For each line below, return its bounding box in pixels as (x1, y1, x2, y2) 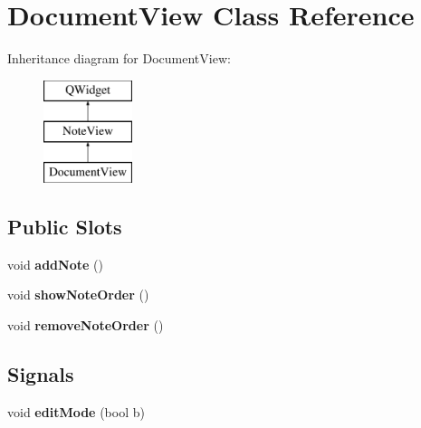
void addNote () (7, 254, 103, 273)
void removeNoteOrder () (7, 316, 164, 335)
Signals (7, 360, 74, 388)
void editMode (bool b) (7, 402, 145, 421)
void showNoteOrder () (7, 285, 149, 304)
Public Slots (7, 213, 122, 241)
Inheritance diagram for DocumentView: (7, 49, 231, 68)
